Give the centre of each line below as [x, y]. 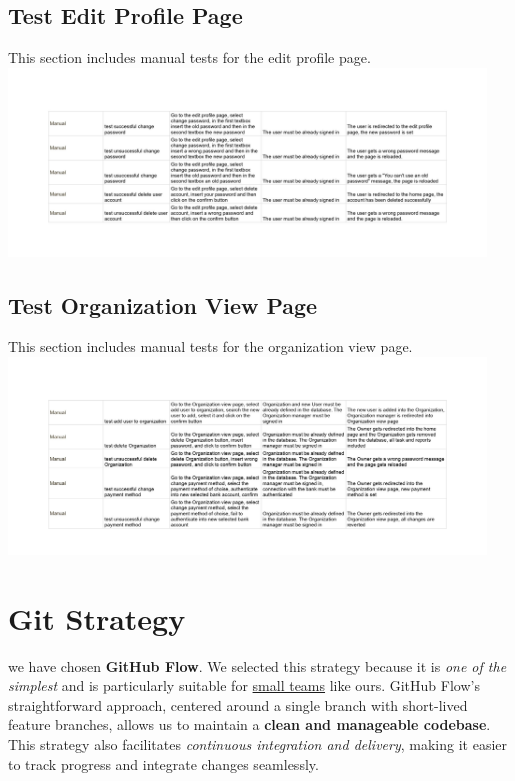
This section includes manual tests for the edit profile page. [189, 57]
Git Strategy [97, 617]
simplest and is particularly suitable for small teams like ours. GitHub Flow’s [244, 685]
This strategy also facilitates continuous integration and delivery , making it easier [258, 743]
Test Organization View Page [163, 304]
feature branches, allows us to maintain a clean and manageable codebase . [249, 724]
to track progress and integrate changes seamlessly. [163, 763]
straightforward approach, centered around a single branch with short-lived [238, 704]
